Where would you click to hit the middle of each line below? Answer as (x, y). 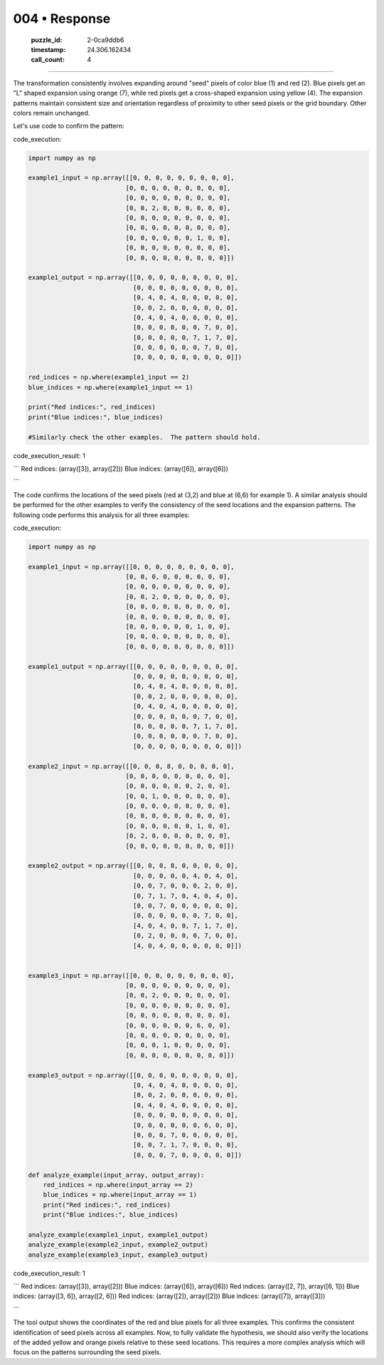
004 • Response (62, 19)
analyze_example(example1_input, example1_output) (118, 1235)
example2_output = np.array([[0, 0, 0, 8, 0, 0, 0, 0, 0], (133, 866)
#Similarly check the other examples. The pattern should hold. (144, 437)
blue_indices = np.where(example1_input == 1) (111, 387)
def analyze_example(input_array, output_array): (116, 1175)
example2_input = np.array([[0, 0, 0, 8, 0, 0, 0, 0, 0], (131, 766)
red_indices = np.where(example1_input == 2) (109, 377)
